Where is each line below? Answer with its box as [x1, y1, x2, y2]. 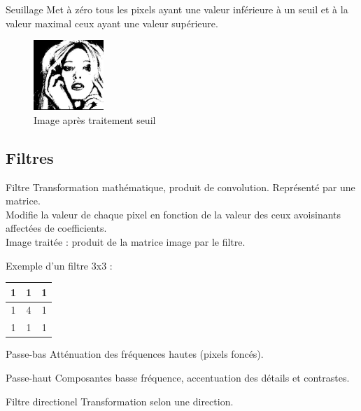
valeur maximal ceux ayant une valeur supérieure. [6, 15, 218, 30]
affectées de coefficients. [6, 221, 107, 235]
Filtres [6, 146, 54, 168]
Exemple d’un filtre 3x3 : [6, 258, 113, 272]
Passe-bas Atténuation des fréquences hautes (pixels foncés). [6, 347, 264, 361]
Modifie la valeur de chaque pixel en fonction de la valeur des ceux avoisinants [6, 207, 341, 221]
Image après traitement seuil [34, 112, 156, 127]
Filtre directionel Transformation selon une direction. [6, 393, 234, 408]
